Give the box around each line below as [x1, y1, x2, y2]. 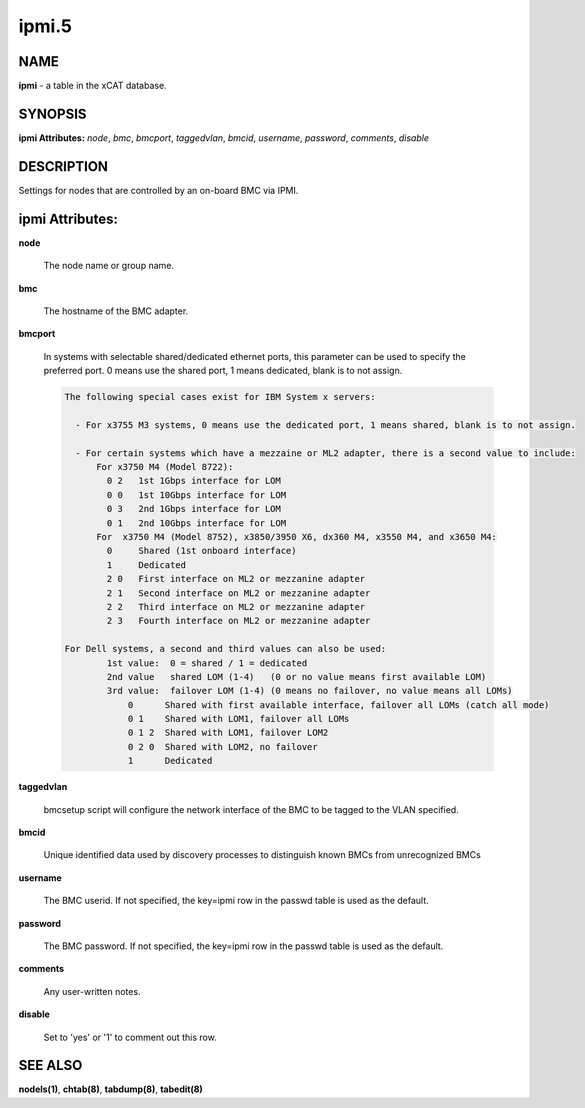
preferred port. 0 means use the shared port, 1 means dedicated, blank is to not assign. [43, 365, 403, 377]
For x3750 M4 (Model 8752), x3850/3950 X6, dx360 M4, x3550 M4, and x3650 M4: [96, 531, 497, 543]
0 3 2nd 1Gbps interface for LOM [106, 503, 282, 515]
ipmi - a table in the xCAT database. [18, 80, 167, 92]
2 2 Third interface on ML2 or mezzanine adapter [106, 601, 366, 612]
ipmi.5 [18, 15, 72, 37]
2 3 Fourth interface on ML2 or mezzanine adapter [106, 615, 371, 627]
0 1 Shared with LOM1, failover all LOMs [127, 713, 350, 725]
